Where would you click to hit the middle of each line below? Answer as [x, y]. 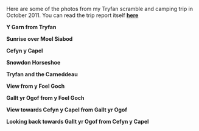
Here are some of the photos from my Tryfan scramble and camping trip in [100, 9]
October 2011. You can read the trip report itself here [72, 15]
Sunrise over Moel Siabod [40, 39]
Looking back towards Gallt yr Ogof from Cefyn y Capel [78, 122]
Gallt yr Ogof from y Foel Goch [45, 98]
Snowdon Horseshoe [33, 62]
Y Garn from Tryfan [31, 27]
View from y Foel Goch [36, 86]
